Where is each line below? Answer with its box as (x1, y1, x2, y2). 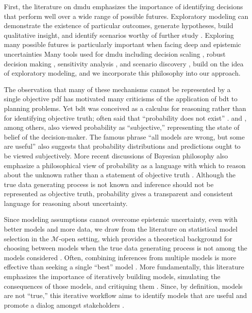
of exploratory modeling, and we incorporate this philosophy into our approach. (4, 68, 241, 78)
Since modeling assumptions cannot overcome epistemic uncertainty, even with (4, 214, 238, 224)
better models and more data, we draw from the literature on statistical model (4, 224, 238, 234)
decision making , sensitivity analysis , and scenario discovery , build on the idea (4, 58, 244, 68)
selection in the (4, 233, 49, 243)
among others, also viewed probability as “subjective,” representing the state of (4, 122, 240, 132)
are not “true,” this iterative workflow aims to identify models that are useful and (4, 290, 247, 300)
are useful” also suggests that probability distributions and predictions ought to (4, 141, 241, 151)
